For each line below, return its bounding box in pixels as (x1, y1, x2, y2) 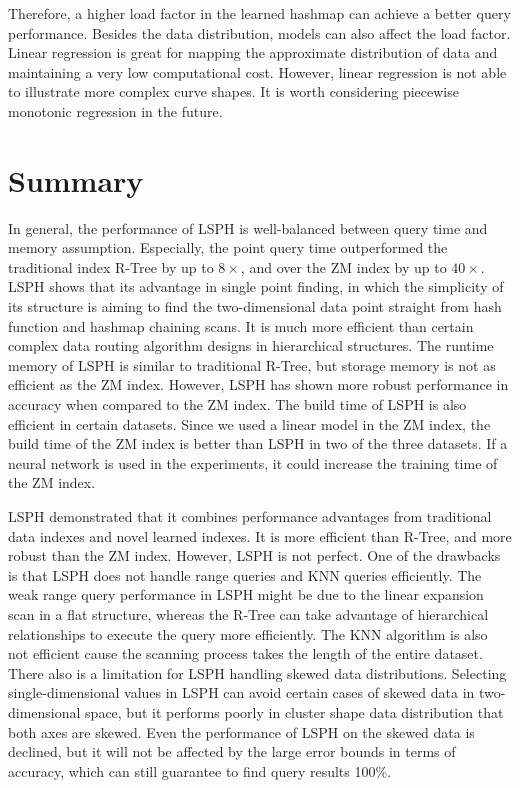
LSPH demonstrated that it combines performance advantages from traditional (8, 506, 492, 526)
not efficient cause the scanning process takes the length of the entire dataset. (8, 643, 483, 664)
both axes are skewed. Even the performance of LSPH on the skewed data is (8, 721, 475, 742)
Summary (8, 159, 144, 200)
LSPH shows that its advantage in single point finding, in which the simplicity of (8, 276, 504, 297)
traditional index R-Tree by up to (8, 256, 214, 277)
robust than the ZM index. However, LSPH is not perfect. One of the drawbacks (8, 545, 501, 566)
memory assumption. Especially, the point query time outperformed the (8, 237, 448, 258)
